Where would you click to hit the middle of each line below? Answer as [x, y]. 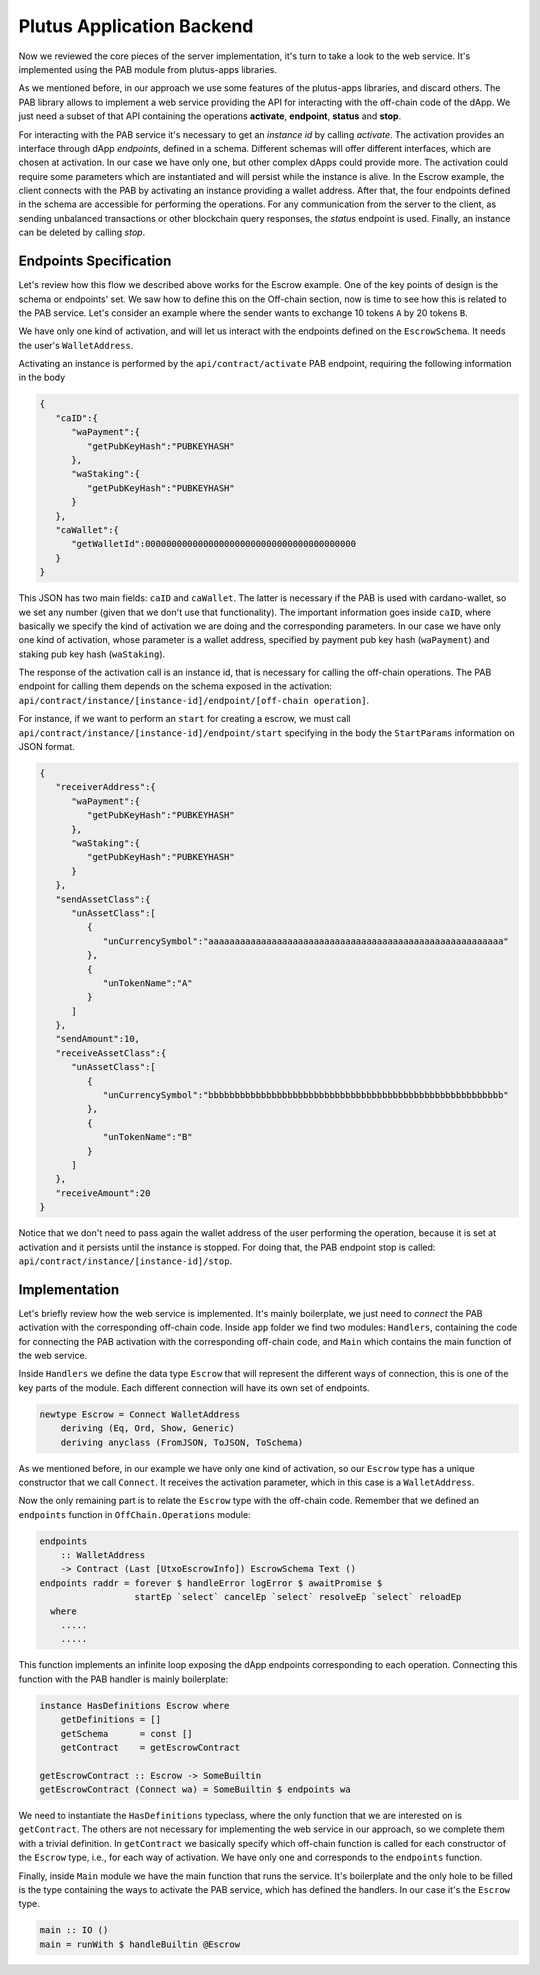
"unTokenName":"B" [148, 1137]
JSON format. [46, 747]
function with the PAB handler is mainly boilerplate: [123, 1679]
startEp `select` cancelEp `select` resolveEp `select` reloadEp [298, 1597]
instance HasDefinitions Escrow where [134, 1705]
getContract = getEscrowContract [150, 1747]
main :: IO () [74, 1930]
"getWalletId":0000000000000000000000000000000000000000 [214, 544]
